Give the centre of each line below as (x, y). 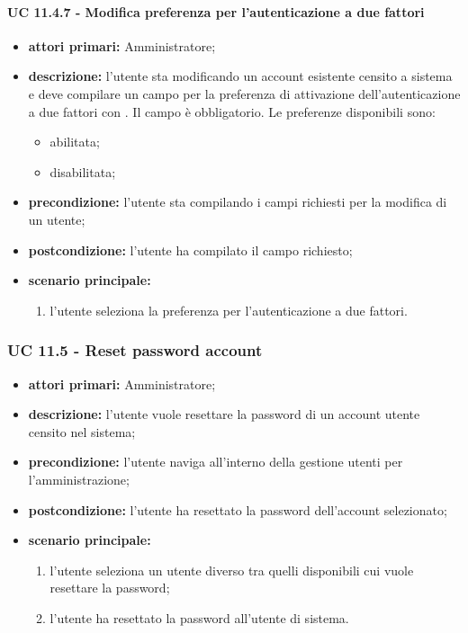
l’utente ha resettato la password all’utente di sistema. (199, 617)
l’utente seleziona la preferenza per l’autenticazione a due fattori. (229, 310)
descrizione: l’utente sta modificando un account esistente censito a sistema (240, 76)
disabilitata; (83, 171)
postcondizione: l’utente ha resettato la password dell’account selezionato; (238, 509)
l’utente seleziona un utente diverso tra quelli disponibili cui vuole (232, 570)
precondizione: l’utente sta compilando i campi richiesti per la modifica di (238, 202)
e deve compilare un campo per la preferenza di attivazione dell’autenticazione (244, 93)
